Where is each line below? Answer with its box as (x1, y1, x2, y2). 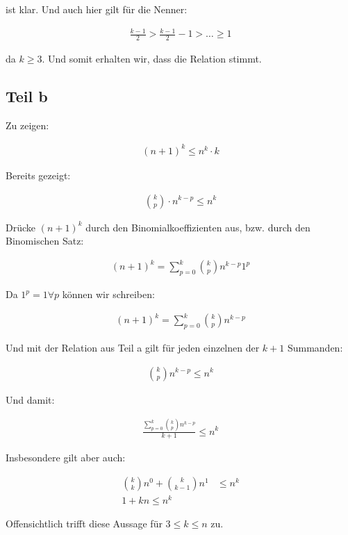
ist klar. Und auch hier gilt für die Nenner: (6, 2, 188, 16)
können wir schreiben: (62, 287, 155, 302)
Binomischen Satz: (6, 233, 84, 248)
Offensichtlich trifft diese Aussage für (6, 516, 163, 531)
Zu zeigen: (6, 117, 49, 132)
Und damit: (6, 392, 55, 406)
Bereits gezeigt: (6, 167, 71, 182)
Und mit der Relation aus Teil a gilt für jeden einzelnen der (6, 340, 260, 354)
